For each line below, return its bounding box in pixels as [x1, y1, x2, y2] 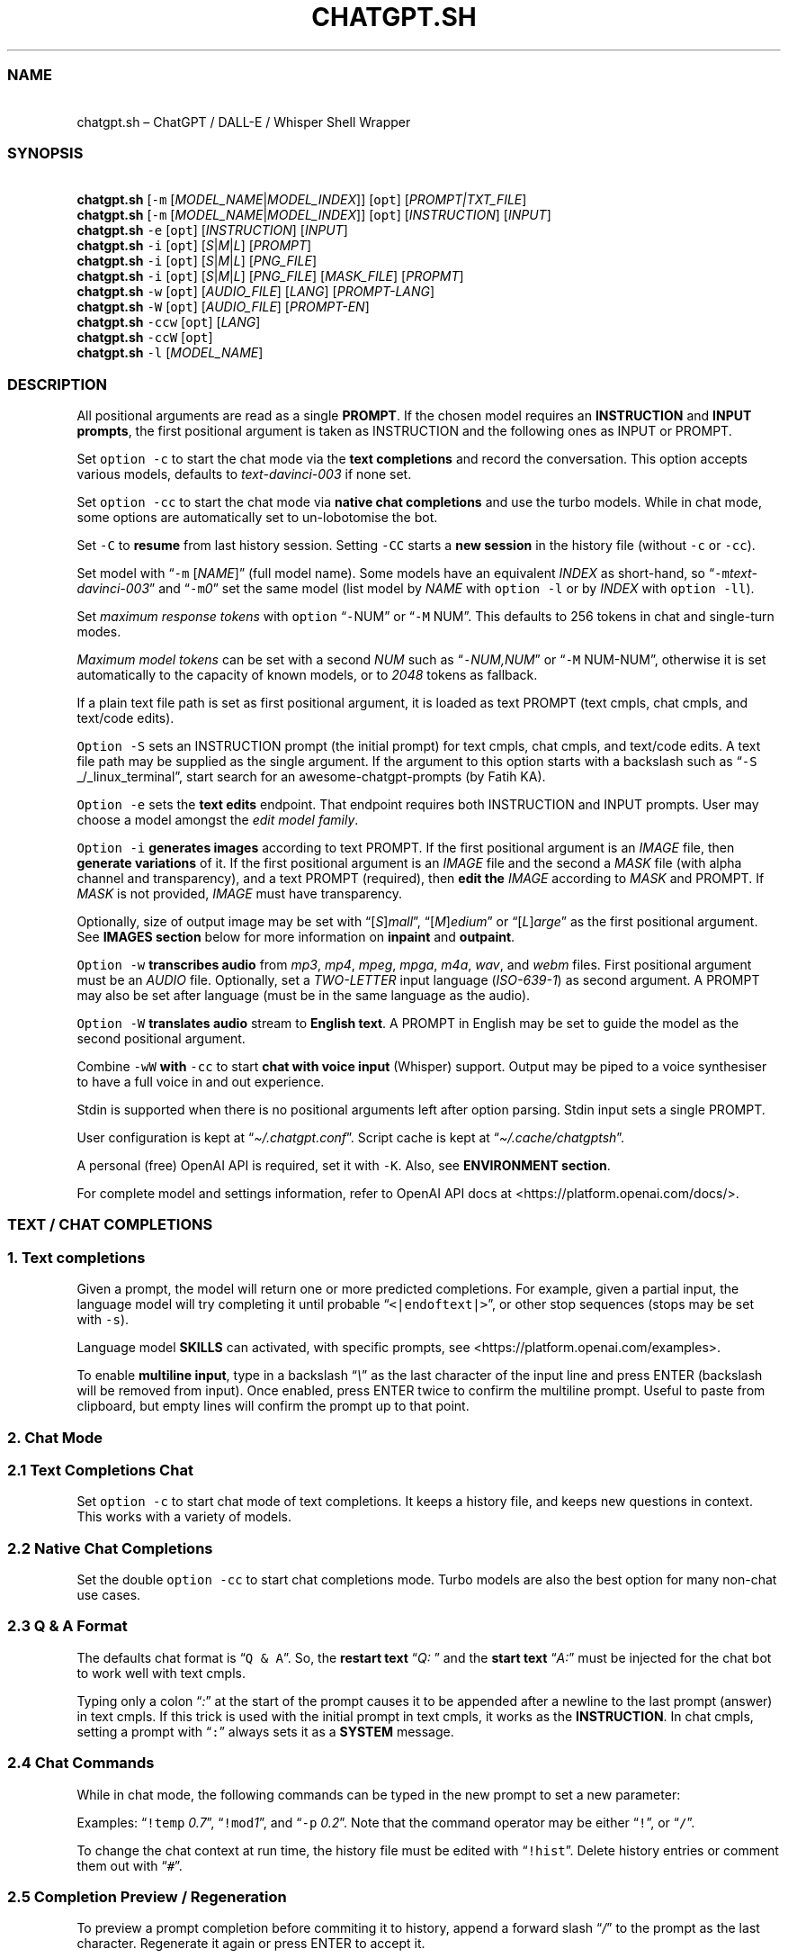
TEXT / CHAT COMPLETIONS [7, 1215, 213, 1234]
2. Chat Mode [7, 1428, 103, 1447]
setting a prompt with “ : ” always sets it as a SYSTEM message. [76, 1723, 454, 1739]
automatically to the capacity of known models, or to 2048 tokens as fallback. [76, 667, 538, 682]
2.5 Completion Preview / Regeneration [7, 1887, 287, 1906]
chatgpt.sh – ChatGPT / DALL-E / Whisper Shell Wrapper [76, 113, 411, 130]
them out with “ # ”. [76, 1857, 183, 1873]
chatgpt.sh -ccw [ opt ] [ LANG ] [76, 314, 261, 330]
